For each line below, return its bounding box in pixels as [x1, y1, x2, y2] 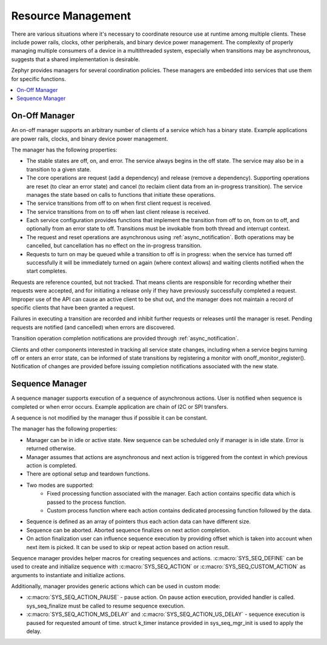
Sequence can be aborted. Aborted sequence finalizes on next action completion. [26, 526, 231, 534]
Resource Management [11, 9, 131, 22]
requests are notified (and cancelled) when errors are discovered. [11, 323, 176, 331]
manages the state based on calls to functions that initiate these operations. [26, 191, 216, 198]
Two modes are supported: [26, 481, 94, 489]
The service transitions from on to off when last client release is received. [26, 208, 210, 215]
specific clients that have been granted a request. [11, 304, 136, 311]
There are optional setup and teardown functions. [26, 470, 150, 478]
